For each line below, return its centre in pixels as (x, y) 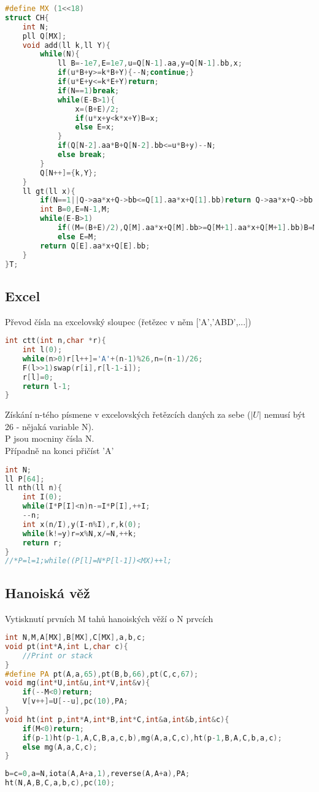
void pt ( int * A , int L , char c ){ (67, 646)
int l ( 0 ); (42, 350)
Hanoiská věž (48, 592)
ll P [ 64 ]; (25, 479)
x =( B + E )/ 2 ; (97, 109)
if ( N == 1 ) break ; (88, 90)
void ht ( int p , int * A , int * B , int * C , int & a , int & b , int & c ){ (117, 719)
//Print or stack (58, 656)
